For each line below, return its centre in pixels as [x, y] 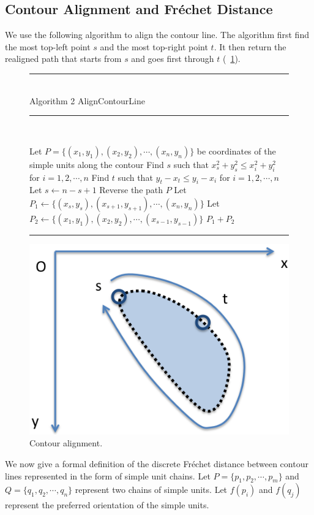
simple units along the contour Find [97, 164]
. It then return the [250, 46]
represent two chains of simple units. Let [151, 490]
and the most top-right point [154, 46]
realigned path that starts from [63, 59]
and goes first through [173, 59]
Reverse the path [131, 190]
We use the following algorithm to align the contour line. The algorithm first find [157, 35]
